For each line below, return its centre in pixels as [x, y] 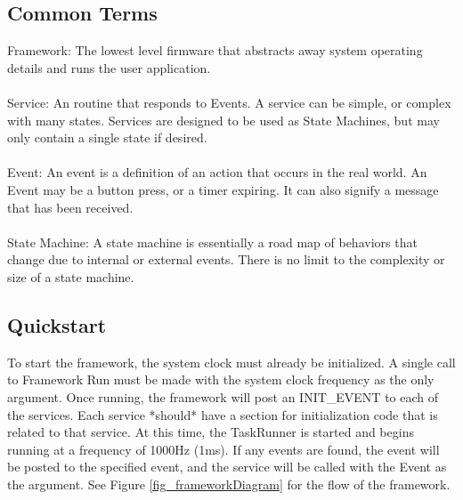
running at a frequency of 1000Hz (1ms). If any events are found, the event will [223, 449]
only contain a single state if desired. [107, 137]
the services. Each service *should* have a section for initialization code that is [223, 414]
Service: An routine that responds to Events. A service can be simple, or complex [229, 102]
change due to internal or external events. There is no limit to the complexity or [226, 259]
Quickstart [57, 324]
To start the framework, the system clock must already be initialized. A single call [231, 362]
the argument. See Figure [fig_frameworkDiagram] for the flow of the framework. [229, 484]
